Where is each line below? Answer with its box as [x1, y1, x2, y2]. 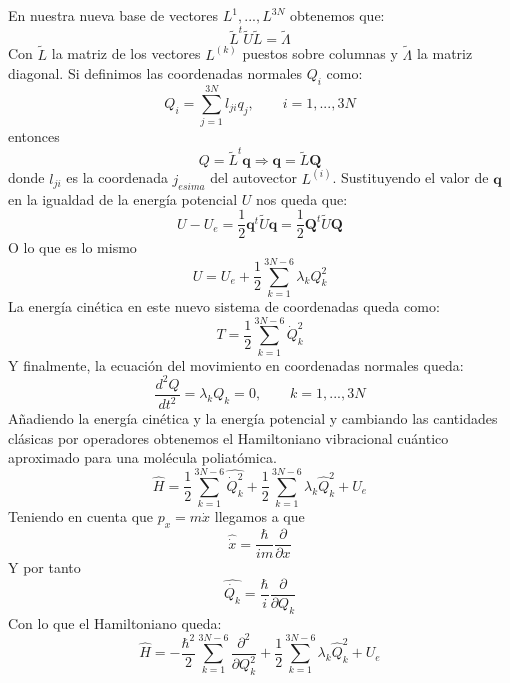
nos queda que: [256, 188, 348, 209]
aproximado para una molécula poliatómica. [8, 447, 277, 468]
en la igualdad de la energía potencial [8, 188, 238, 209]
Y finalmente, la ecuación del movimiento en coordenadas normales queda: [8, 354, 464, 375]
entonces [8, 126, 60, 147]
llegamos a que [214, 506, 305, 527]
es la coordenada [66, 167, 168, 188]
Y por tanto [8, 557, 81, 578]
